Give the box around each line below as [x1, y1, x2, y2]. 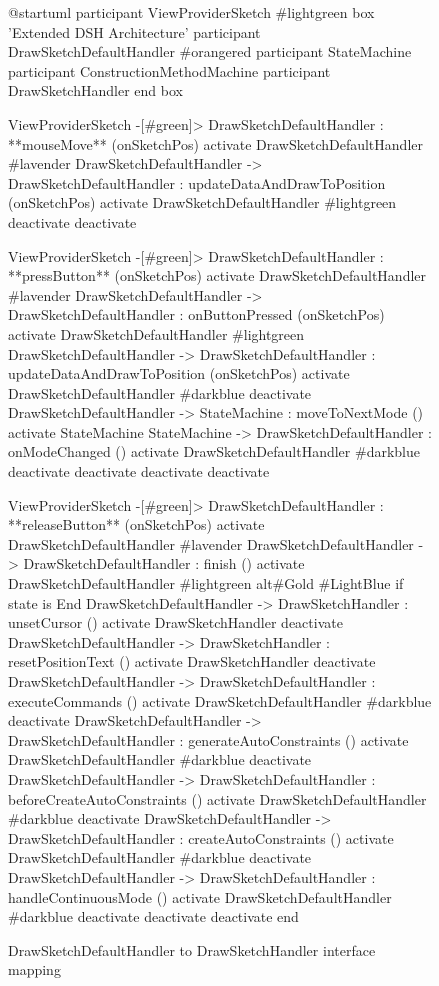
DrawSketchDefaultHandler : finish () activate [23, 553, 305, 574]
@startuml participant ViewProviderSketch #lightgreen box [8, 2, 375, 22]
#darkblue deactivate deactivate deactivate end [8, 906, 299, 927]
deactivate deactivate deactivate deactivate [8, 461, 270, 482]
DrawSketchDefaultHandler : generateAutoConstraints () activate [8, 729, 409, 750]
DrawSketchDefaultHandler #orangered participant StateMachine [8, 41, 412, 62]
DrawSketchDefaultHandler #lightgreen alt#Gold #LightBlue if [8, 573, 404, 594]
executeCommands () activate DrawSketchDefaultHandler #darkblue [8, 690, 432, 711]
